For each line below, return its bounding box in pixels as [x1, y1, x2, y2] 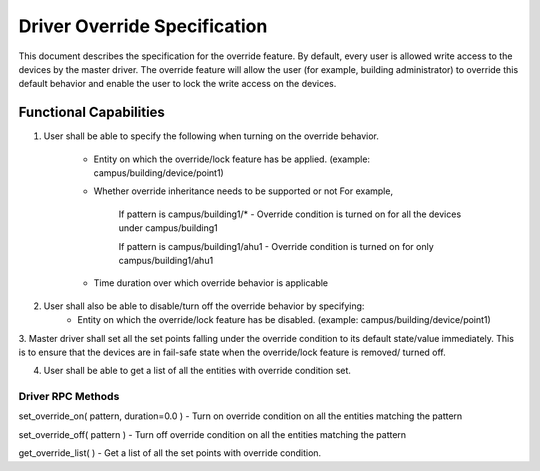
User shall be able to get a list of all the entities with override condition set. [43, 365, 352, 377]
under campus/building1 [118, 222, 219, 234]
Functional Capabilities [18, 104, 165, 121]
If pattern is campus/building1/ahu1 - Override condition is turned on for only [118, 240, 434, 252]
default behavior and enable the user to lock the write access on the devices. [18, 78, 337, 90]
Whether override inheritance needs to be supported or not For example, [93, 185, 394, 197]
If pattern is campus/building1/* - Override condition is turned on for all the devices [118, 208, 462, 220]
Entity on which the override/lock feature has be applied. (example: [93, 153, 370, 165]
